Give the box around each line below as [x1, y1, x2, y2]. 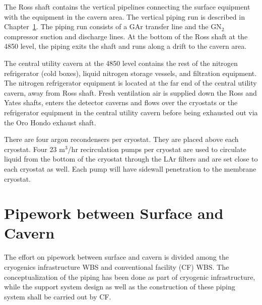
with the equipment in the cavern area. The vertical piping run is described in [4, 11, 245, 22]
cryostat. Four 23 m [4, 143, 65, 154]
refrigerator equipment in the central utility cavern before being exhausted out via [4, 107, 258, 117]
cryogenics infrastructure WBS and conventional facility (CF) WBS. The [4, 262, 229, 272]
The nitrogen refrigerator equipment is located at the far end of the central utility [4, 78, 257, 88]
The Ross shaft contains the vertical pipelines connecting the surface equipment [4, 2, 250, 12]
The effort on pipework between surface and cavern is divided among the [4, 252, 229, 262]
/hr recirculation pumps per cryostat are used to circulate [68, 143, 246, 154]
